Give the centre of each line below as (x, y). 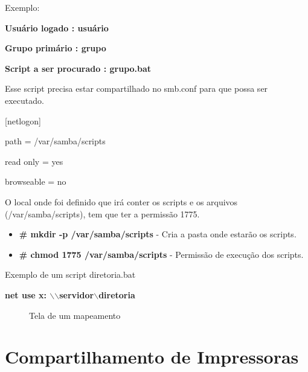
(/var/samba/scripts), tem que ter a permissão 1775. (102, 213)
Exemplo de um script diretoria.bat (70, 274)
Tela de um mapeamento (75, 315)
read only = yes (34, 161)
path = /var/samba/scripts (55, 141)
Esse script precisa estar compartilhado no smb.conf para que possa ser (136, 88)
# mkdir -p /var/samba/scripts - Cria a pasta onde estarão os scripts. (158, 234)
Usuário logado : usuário (57, 27)
